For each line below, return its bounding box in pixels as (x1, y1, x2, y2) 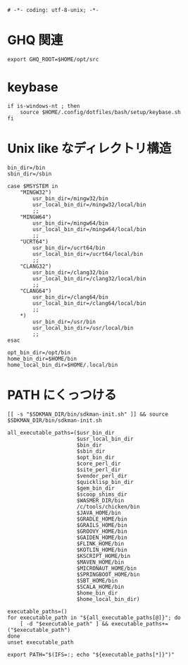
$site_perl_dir (76, 466, 121, 473)
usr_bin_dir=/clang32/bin (32, 268, 109, 276)
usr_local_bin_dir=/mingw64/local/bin (32, 225, 146, 232)
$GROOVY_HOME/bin (76, 528, 128, 535)
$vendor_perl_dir (76, 472, 128, 479)
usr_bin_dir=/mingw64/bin (32, 219, 109, 227)
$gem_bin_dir (76, 485, 115, 492)
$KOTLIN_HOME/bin (76, 546, 128, 553)
